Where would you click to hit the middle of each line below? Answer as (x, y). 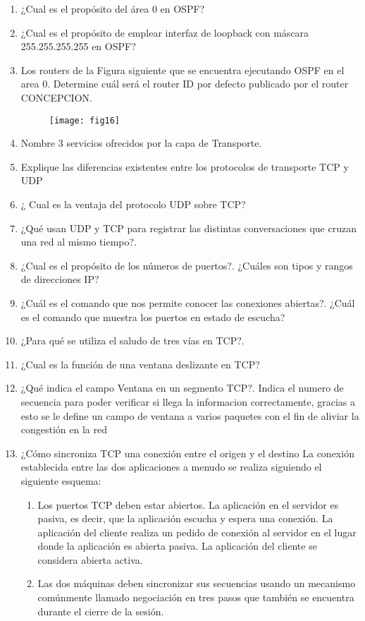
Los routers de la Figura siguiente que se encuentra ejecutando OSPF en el (182, 70)
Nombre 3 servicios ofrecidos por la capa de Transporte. (141, 143)
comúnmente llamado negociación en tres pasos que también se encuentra (196, 597)
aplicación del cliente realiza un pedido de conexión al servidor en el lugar (197, 532)
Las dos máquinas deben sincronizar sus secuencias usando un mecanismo (197, 583)
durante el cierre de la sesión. (101, 611)
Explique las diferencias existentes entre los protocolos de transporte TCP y (185, 166)
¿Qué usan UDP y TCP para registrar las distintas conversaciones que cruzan (188, 228)
